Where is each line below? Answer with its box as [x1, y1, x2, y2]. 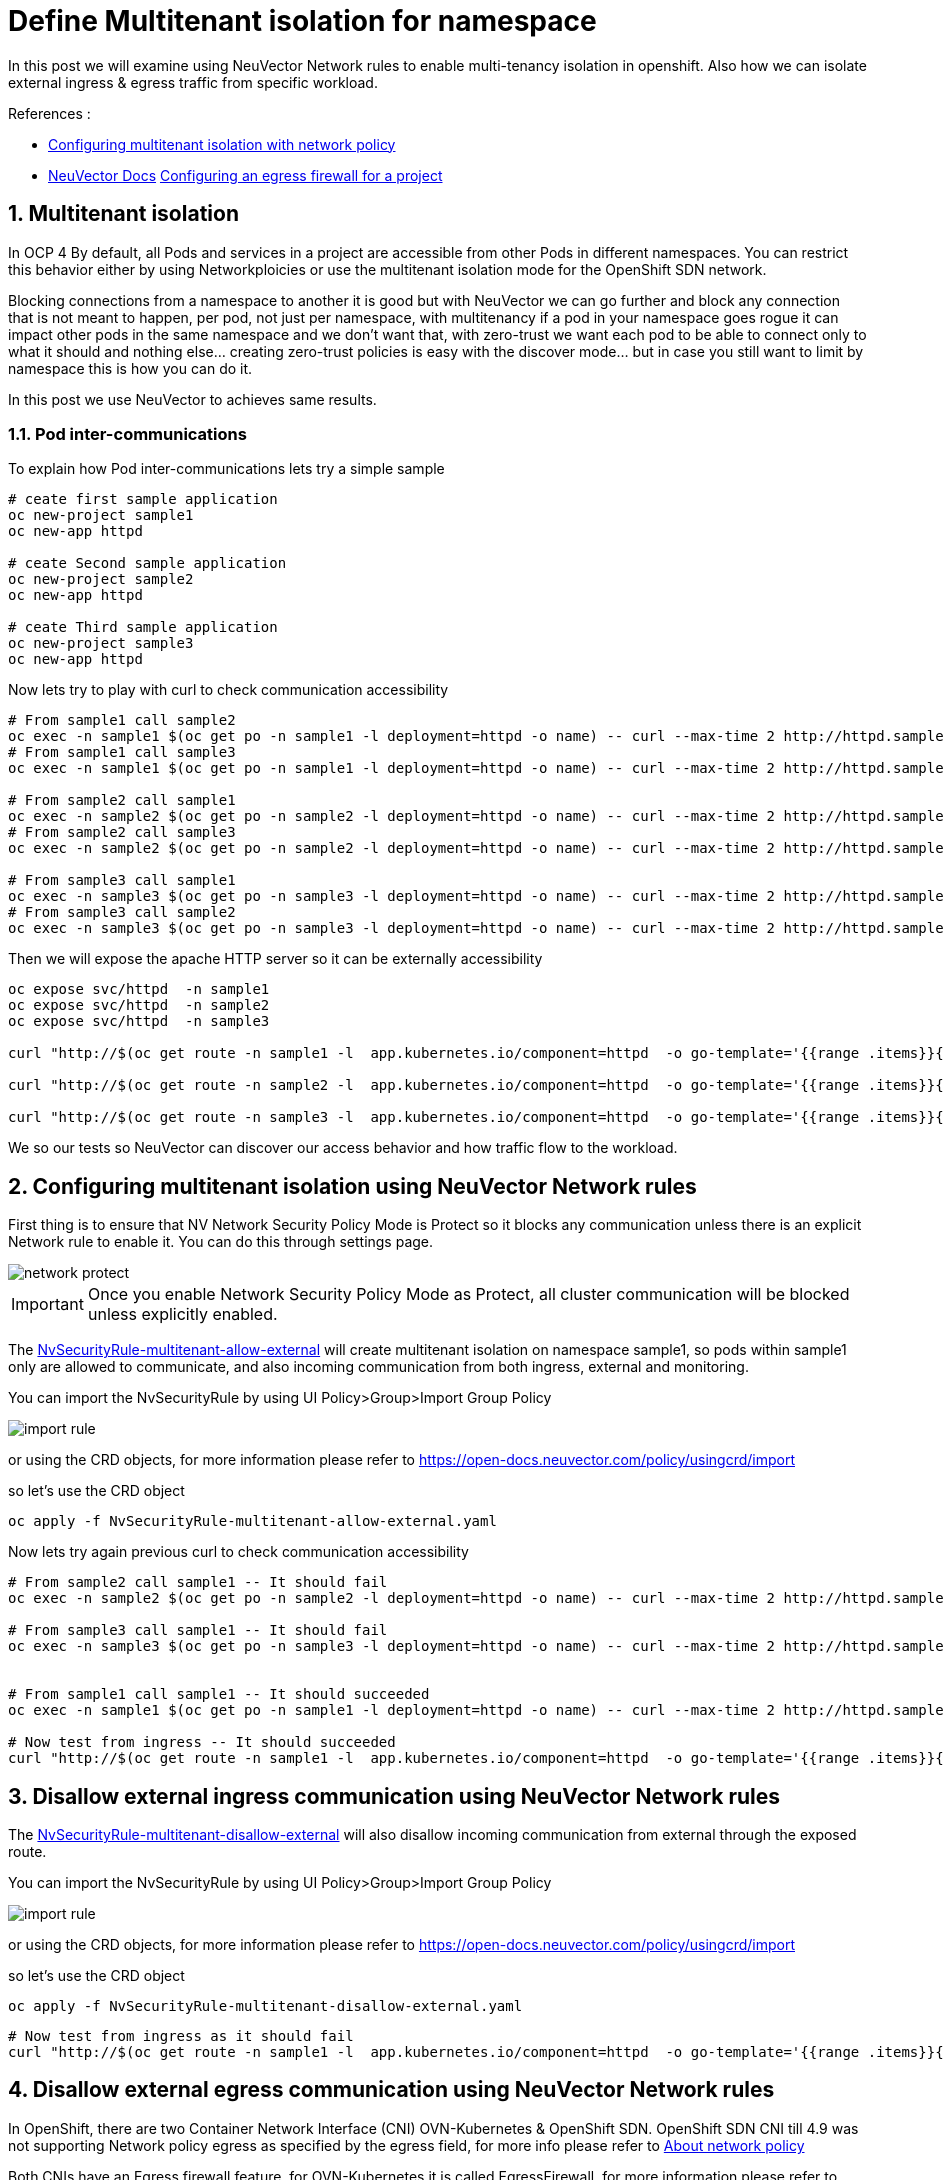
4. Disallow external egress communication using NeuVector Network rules [8, 2077, 775, 2103]
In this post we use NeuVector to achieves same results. [8, 390, 377, 408]
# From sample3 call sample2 [8, 904, 236, 921]
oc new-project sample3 [8, 635, 194, 652]
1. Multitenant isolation [8, 201, 239, 227]
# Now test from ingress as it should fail [8, 2028, 354, 2045]
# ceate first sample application [8, 491, 278, 508]
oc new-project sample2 [8, 571, 194, 588]
